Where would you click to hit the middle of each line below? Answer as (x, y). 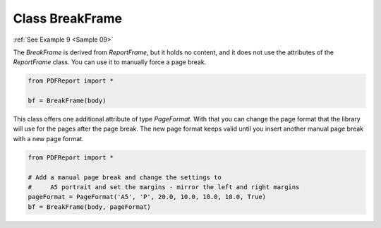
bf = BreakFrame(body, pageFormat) (89, 207)
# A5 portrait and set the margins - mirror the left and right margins (164, 187)
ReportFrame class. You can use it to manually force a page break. (110, 62)
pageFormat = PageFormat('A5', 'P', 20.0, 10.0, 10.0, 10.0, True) (147, 197)
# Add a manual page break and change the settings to (125, 177)
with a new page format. (48, 138)
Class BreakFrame (68, 18)
